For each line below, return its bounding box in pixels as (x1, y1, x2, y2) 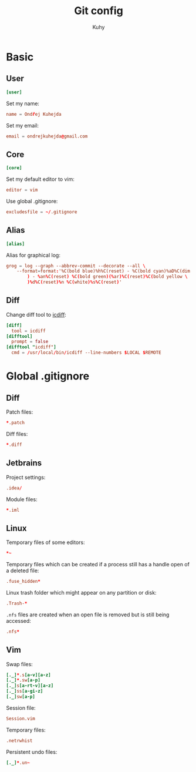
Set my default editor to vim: (6, 176, 75, 183)
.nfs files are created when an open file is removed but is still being (6, 611, 170, 618)
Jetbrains (6, 458, 42, 468)
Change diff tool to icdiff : (6, 311, 66, 318)
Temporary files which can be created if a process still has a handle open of (6, 561, 190, 568)
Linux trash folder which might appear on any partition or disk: (6, 589, 157, 596)
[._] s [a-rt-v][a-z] (6, 683, 54, 689)
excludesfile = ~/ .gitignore (6, 209, 77, 215)
